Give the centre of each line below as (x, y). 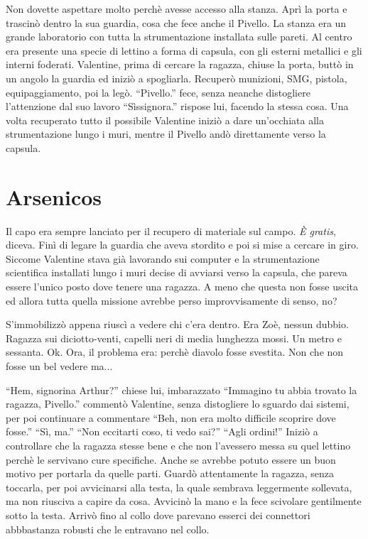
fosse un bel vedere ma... (59, 366)
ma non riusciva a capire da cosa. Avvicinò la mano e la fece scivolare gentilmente (184, 501)
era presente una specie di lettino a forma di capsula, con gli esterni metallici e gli (184, 50)
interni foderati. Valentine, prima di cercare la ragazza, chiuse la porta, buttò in (180, 64)
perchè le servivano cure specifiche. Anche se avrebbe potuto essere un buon (171, 459)
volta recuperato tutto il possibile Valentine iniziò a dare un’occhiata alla (165, 120)
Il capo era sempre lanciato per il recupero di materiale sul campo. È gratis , (171, 230)
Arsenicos (54, 196)
